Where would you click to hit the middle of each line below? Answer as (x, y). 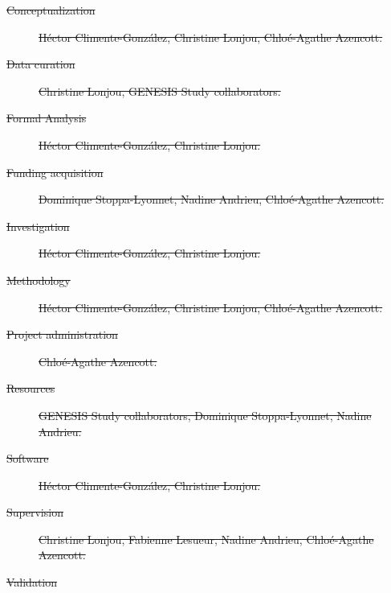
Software (28, 458)
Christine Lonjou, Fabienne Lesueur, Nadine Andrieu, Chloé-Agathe (206, 539)
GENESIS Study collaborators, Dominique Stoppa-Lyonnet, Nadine (205, 415)
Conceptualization (51, 10)
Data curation (41, 64)
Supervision (35, 512)
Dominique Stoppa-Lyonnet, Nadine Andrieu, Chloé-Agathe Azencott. (212, 199)
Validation (32, 582)
